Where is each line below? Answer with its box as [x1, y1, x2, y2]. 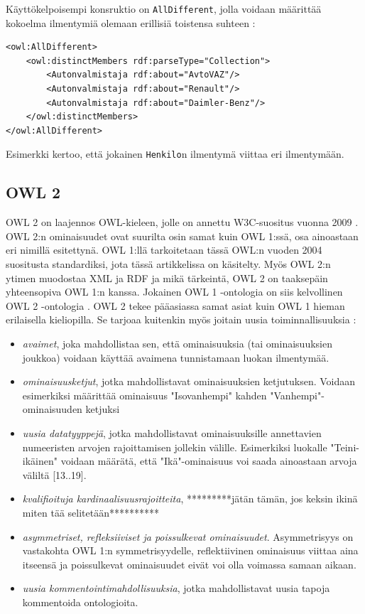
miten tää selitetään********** [22, 505, 159, 519]
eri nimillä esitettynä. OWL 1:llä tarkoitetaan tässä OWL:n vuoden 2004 [6, 242, 322, 257]
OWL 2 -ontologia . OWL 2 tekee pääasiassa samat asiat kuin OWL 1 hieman [6, 298, 345, 313]
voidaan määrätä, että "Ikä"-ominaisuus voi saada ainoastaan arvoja [60, 453, 357, 468]
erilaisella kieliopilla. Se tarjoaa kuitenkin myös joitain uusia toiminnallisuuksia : [6, 312, 356, 327]
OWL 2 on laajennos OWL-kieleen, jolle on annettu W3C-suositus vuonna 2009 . [6, 215, 359, 230]
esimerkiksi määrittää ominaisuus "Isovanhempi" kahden [22, 387, 267, 402]
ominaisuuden [22, 402, 82, 416]
